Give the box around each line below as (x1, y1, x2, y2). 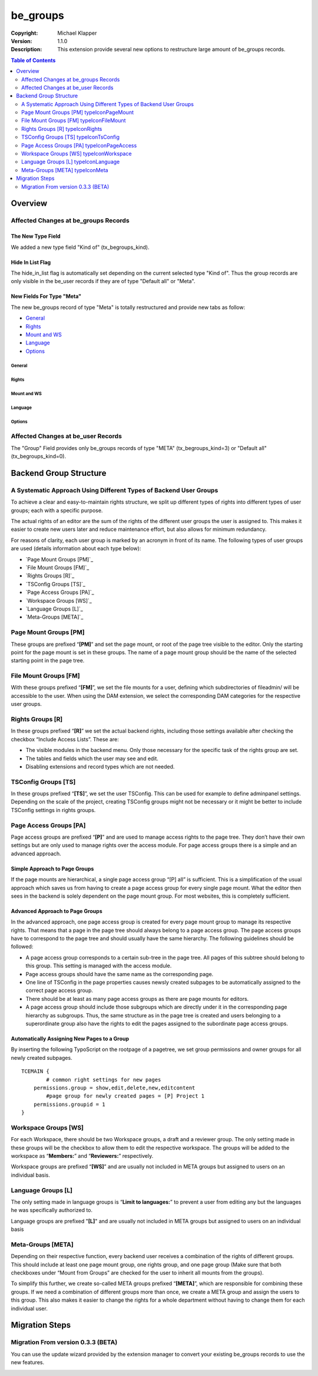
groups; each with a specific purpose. (11, 507, 103, 514)
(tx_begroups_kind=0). (11, 453, 67, 460)
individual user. (11, 1305, 48, 1312)
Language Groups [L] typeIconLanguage (21, 158, 120, 165)
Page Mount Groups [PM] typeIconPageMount (21, 109, 134, 116)
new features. (11, 1359, 44, 1366)
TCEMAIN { (21, 1068, 49, 1075)
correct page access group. (25, 987, 94, 994)
